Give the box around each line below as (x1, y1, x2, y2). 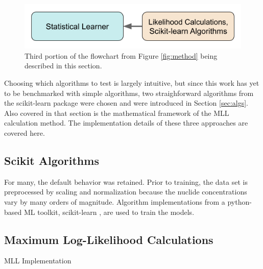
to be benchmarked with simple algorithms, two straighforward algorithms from (4, 87, 254, 98)
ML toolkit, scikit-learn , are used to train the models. (23, 206, 195, 217)
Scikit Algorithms (4, 153, 99, 168)
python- (227, 197, 252, 207)
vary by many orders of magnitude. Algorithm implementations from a (4, 197, 225, 207)
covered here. (4, 128, 45, 138)
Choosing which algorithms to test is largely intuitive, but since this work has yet (4, 78, 259, 88)
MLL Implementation (4, 255, 71, 266)
